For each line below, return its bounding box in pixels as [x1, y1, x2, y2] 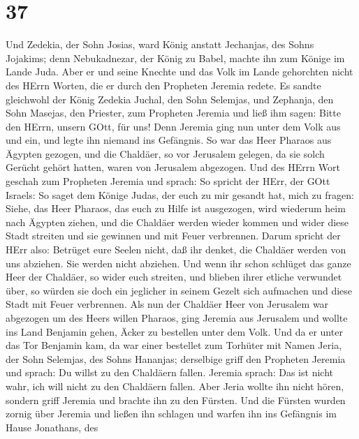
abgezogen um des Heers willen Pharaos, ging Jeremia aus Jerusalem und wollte [6, 311, 348, 325]
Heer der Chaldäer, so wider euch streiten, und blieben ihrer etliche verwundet [6, 269, 342, 284]
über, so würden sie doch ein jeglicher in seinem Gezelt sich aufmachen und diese [6, 283, 353, 297]
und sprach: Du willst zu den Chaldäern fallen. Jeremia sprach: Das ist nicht [6, 365, 333, 380]
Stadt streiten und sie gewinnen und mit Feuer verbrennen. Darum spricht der [6, 228, 341, 243]
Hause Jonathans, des [6, 419, 98, 434]
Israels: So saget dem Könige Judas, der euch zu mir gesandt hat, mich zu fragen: [6, 187, 354, 202]
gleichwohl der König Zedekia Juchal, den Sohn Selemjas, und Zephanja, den [6, 91, 334, 106]
